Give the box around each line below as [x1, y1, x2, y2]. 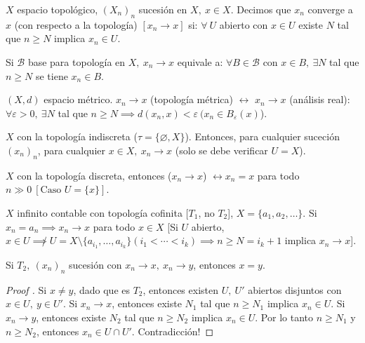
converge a [307, 2, 353, 16]
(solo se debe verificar [175, 142, 268, 157]
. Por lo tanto [255, 309, 313, 324]
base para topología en [27, 54, 126, 69]
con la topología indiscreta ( [17, 129, 138, 144]
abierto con [219, 17, 268, 32]
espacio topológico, [17, 2, 98, 16]
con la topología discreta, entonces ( [17, 168, 172, 182]
